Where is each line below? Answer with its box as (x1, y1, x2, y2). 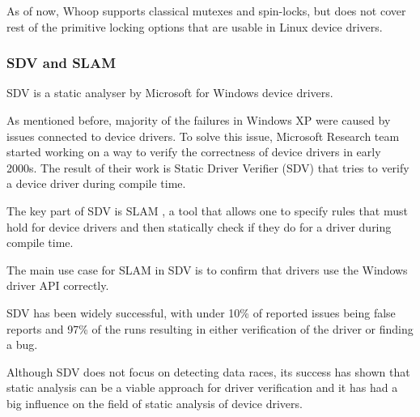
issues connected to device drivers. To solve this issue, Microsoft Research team (6, 127, 400, 144)
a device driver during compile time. (6, 175, 186, 192)
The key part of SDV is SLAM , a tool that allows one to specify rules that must (6, 202, 408, 219)
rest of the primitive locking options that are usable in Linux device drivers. (6, 18, 383, 35)
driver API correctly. (6, 277, 109, 294)
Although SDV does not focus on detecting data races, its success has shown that (6, 363, 410, 380)
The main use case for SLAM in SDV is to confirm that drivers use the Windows (6, 261, 408, 278)
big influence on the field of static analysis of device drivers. (6, 394, 303, 411)
